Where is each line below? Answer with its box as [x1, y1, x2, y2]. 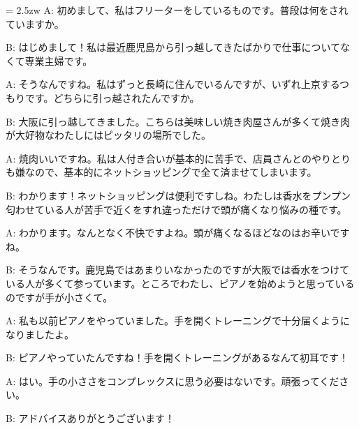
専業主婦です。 [24, 53, 93, 68]
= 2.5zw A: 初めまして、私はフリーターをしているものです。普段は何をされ [6, 3, 349, 17]
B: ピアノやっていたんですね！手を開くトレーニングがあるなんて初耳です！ [6, 350, 349, 365]
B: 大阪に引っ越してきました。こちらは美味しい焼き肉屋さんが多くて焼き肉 [6, 114, 351, 128]
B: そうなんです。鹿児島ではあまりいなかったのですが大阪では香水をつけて [6, 262, 350, 277]
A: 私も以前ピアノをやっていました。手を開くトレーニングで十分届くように [6, 313, 351, 328]
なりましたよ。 [6, 326, 74, 341]
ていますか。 [6, 16, 64, 31]
